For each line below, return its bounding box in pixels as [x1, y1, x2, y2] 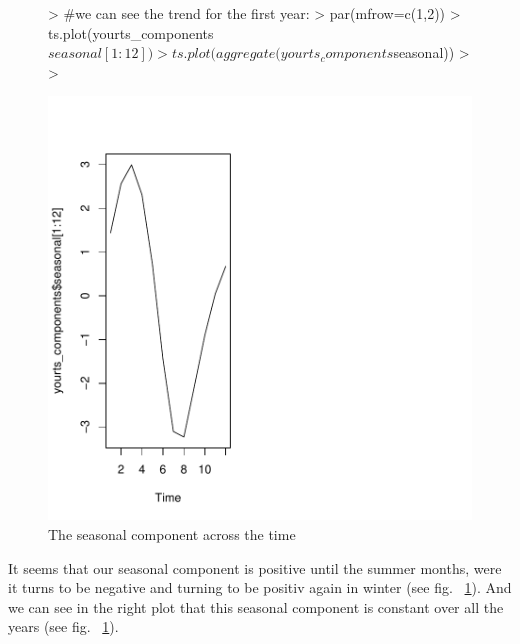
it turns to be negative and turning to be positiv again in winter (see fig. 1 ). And [8, 577, 512, 598]
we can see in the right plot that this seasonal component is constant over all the [8, 596, 504, 617]
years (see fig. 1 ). [8, 616, 119, 637]
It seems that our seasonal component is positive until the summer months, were [8, 557, 502, 578]
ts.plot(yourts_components [48, 22, 214, 43]
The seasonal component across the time [48, 523, 296, 544]
